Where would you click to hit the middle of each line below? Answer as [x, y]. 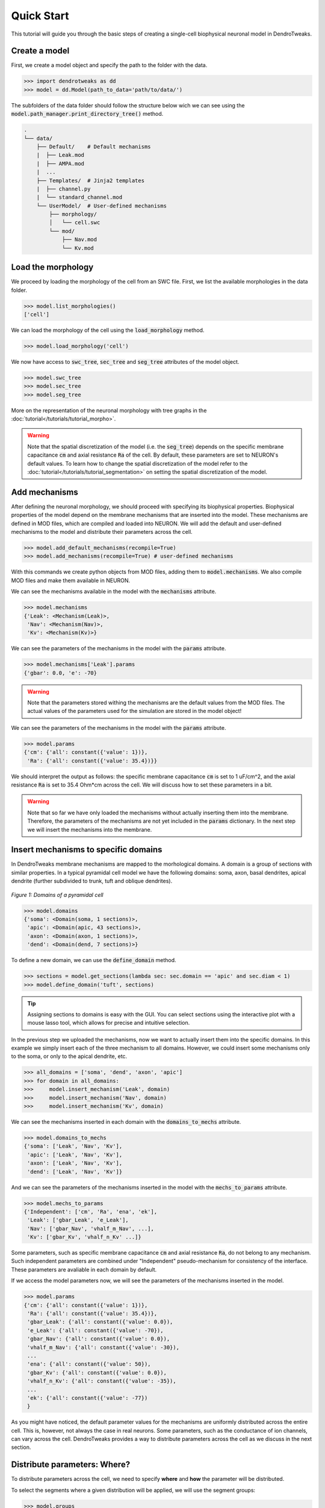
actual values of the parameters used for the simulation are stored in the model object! [135, 711]
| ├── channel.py [63, 189]
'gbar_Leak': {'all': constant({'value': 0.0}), [100, 1322]
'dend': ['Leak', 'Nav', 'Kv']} [75, 1171]
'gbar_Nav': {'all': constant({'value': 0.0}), [99, 1339]
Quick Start [40, 16]
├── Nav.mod [79, 239]
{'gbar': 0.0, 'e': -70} [60, 673]
